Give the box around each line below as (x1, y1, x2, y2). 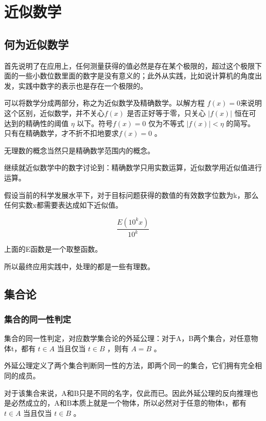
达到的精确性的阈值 (4, 117, 69, 128)
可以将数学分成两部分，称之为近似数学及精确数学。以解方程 (4, 97, 205, 108)
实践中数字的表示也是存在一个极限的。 (18, 80, 147, 91)
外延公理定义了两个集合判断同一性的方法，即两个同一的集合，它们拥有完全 (4, 360, 255, 371)
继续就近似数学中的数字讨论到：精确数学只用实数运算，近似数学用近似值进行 (4, 162, 262, 173)
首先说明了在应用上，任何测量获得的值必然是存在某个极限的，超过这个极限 (4, 60, 255, 71)
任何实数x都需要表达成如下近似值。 (4, 199, 123, 210)
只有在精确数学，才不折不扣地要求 (4, 128, 119, 138)
